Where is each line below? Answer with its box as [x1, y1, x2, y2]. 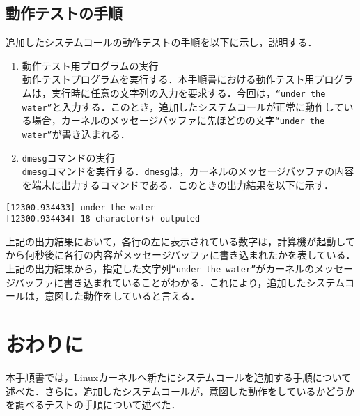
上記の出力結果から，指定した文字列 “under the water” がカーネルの [6, 261, 315, 276]
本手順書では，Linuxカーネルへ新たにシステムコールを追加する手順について [6, 369, 352, 384]
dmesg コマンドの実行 [22, 150, 116, 164]
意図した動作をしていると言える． [44, 288, 201, 303]
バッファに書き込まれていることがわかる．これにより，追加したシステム [15, 275, 345, 289]
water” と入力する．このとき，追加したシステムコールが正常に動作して [22, 99, 344, 114]
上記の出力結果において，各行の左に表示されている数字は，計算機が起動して [6, 233, 355, 248]
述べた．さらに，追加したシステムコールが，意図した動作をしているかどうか [6, 383, 355, 398]
